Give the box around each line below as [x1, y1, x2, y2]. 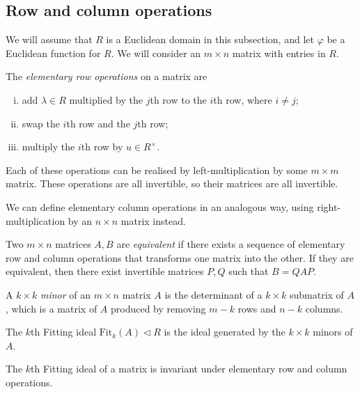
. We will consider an [111, 45, 201, 60]
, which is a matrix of [6, 301, 97, 315]
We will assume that [6, 32, 93, 47]
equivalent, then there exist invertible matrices [6, 264, 204, 278]
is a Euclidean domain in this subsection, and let [106, 32, 314, 47]
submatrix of [289, 287, 344, 301]
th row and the [66, 116, 130, 130]
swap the [22, 116, 60, 130]
